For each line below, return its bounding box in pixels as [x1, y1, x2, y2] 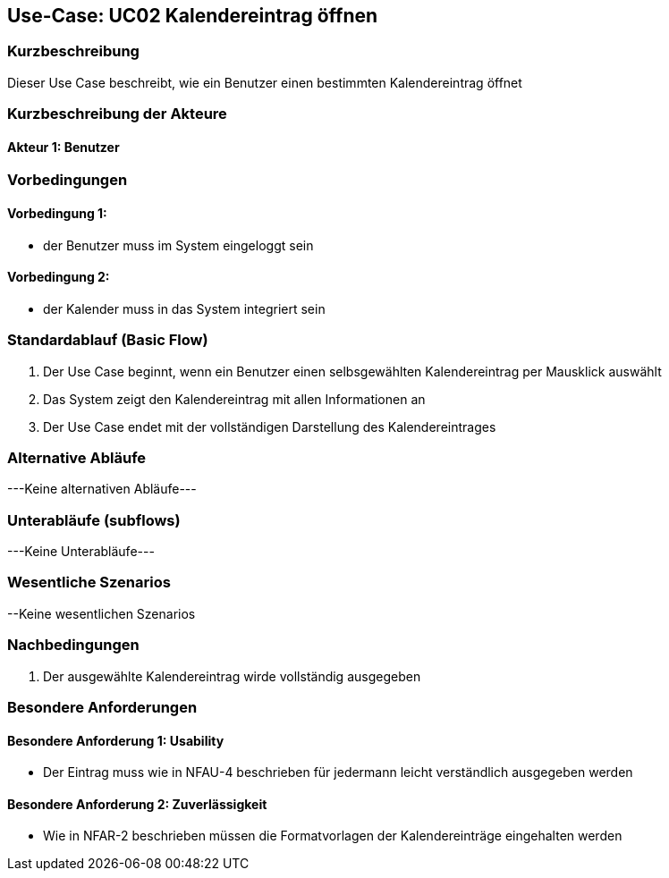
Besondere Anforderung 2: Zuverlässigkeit [7, 796, 267, 812]
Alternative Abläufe [7, 448, 147, 467]
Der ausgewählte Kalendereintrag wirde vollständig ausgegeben [43, 668, 421, 684]
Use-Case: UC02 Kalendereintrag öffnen [7, 4, 378, 27]
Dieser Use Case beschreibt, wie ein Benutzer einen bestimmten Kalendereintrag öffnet [7, 74, 522, 90]
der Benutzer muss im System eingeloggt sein [43, 237, 314, 253]
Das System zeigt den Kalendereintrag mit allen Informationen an [43, 391, 426, 407]
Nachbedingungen [7, 636, 140, 654]
